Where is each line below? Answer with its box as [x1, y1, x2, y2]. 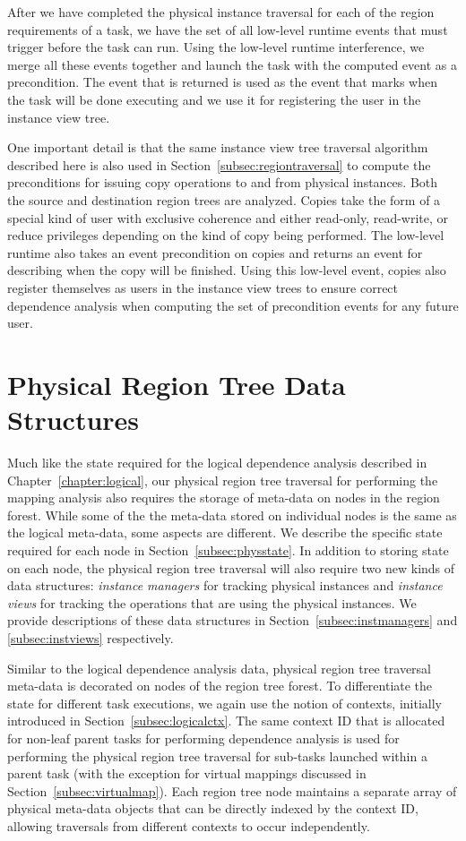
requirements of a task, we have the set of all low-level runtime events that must [7, 20, 448, 39]
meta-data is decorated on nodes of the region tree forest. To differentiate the [7, 676, 433, 695]
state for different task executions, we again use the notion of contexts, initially [7, 693, 443, 712]
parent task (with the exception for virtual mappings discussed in [7, 764, 367, 783]
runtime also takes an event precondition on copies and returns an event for [7, 243, 423, 262]
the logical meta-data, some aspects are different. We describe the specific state [7, 523, 443, 542]
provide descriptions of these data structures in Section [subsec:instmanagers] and [7, 611, 458, 630]
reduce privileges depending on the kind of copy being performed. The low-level [7, 226, 444, 245]
